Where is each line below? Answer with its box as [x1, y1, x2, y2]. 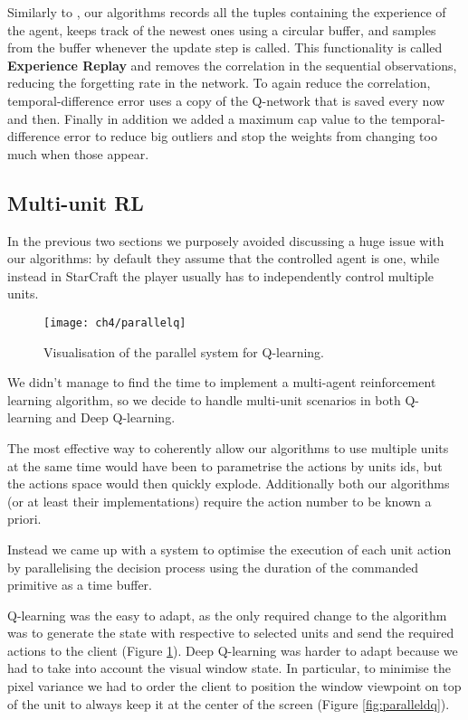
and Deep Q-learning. [55, 408, 176, 427]
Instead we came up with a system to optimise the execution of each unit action [7, 539, 452, 558]
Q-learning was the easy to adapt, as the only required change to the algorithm [7, 605, 447, 624]
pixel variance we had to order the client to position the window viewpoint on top [7, 677, 462, 696]
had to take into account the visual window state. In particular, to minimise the [7, 658, 451, 677]
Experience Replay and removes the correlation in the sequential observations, [7, 55, 457, 74]
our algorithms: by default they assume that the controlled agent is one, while [7, 249, 440, 268]
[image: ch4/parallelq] [43, 316, 186, 329]
